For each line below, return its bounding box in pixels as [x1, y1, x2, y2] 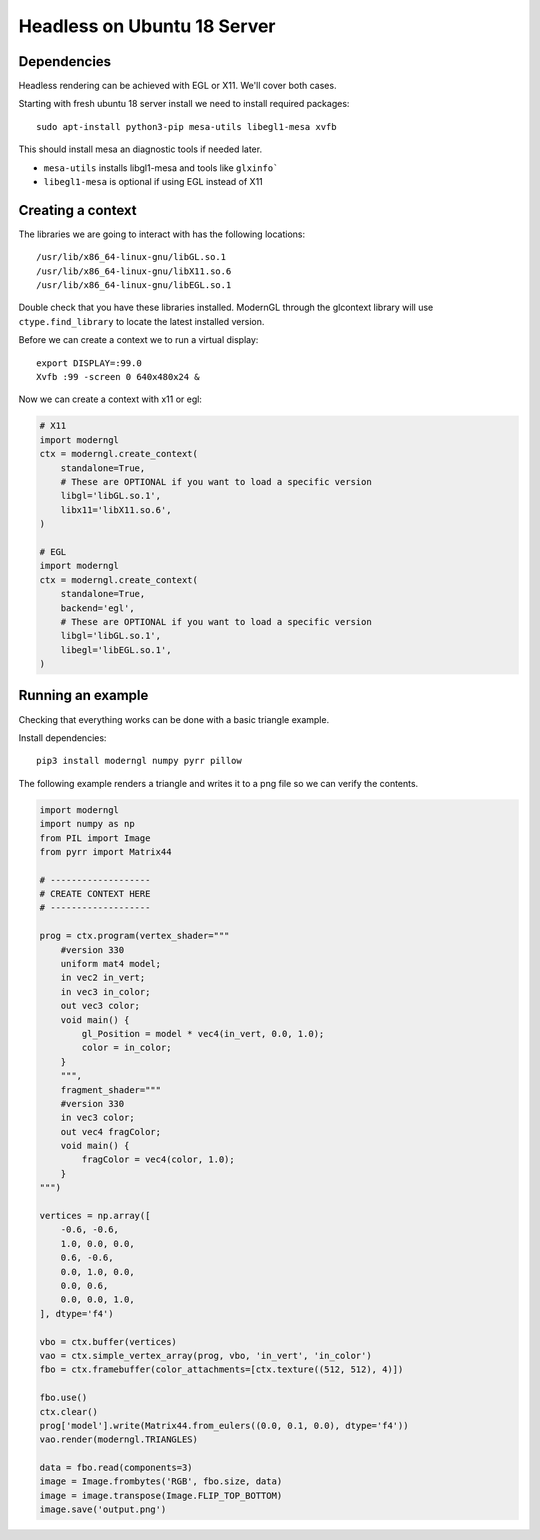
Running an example [18, 687, 149, 704]
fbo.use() [39, 1392, 88, 1404]
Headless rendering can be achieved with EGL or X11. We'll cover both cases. [18, 80, 337, 92]
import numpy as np [39, 818, 135, 830]
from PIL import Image [39, 832, 151, 844]
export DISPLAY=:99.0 [36, 357, 142, 369]
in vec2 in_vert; [60, 972, 146, 984]
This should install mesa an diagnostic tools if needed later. [18, 143, 263, 155]
